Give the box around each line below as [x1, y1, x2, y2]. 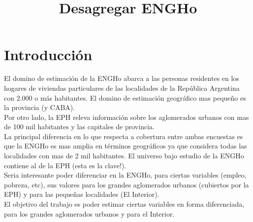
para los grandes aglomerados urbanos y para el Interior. [4, 208, 175, 219]
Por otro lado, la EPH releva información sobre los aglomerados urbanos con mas [4, 111, 249, 122]
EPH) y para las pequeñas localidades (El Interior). [4, 189, 159, 199]
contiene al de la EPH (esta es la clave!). [4, 160, 126, 170]
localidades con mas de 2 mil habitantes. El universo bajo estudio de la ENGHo [4, 150, 244, 161]
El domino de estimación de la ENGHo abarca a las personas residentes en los [4, 73, 239, 83]
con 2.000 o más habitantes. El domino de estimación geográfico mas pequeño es [4, 92, 246, 103]
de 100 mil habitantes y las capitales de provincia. [4, 121, 155, 132]
